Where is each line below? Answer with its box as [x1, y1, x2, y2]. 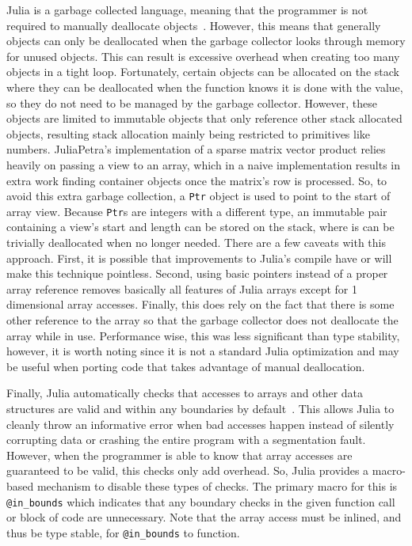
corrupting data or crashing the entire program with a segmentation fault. [6, 431, 366, 448]
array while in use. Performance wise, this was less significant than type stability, [6, 327, 400, 343]
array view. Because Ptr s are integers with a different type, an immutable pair [6, 203, 387, 219]
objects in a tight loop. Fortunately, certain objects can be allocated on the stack [6, 63, 399, 80]
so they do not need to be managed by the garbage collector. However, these [6, 94, 378, 111]
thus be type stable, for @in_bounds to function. [6, 524, 240, 540]
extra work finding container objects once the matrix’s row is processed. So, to [6, 172, 387, 188]
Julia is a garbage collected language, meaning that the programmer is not [6, 2, 368, 17]
